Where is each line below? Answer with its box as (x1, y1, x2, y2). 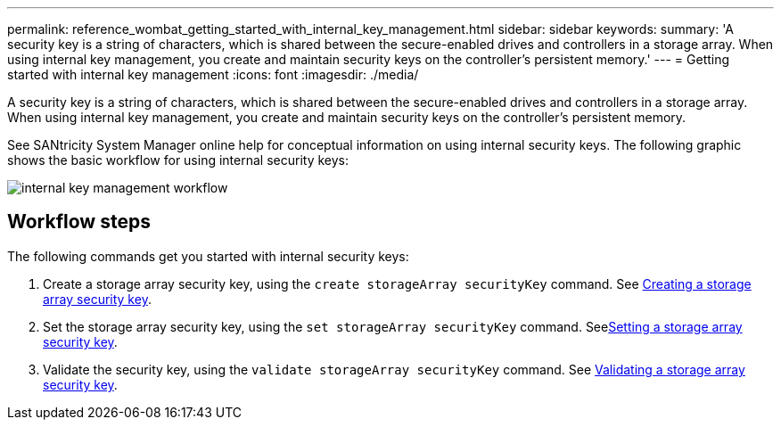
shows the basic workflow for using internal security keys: (7, 152, 349, 168)
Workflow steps (7, 210, 151, 234)
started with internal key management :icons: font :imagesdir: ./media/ (7, 67, 419, 82)
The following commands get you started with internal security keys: (7, 248, 409, 264)
